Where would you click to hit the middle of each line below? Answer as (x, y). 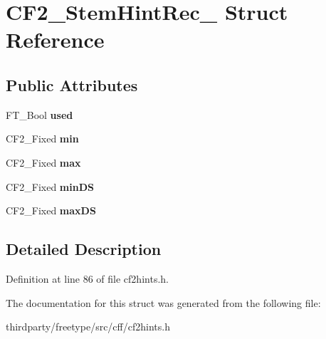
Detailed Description (84, 249)
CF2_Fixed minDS (50, 186)
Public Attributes (72, 84)
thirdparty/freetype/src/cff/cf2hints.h (88, 327)
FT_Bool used (40, 114)
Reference (55, 40)
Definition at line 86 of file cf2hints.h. (87, 278)
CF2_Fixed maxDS (51, 210)
